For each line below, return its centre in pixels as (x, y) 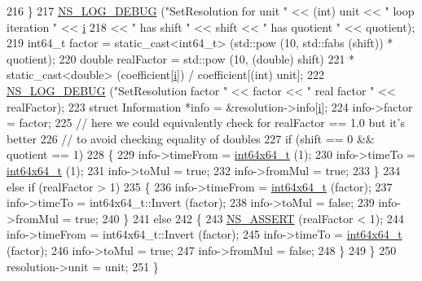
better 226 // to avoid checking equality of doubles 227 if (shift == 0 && (191, 138)
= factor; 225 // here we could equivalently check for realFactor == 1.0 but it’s (206, 123)
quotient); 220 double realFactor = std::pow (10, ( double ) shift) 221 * (181, 58)
